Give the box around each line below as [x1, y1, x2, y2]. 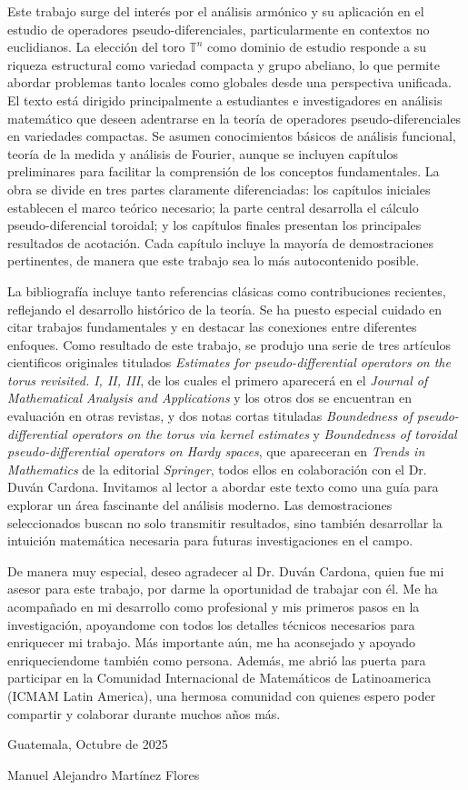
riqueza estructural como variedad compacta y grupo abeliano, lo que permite [7, 55, 440, 74]
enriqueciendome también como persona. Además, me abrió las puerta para [7, 650, 426, 669]
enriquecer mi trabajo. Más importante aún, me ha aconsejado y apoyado [7, 633, 416, 652]
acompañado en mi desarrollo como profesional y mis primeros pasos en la [7, 597, 420, 615]
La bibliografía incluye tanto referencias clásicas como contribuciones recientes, [7, 281, 446, 300]
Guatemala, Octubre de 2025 [7, 735, 168, 754]
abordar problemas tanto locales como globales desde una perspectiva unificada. [7, 73, 452, 92]
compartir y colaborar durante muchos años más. [7, 704, 281, 723]
